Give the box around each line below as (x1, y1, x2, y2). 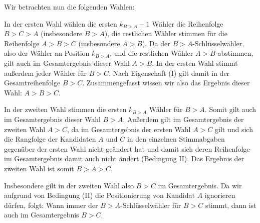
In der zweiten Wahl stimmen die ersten (4, 104, 127, 115)
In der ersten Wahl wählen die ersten (4, 18, 117, 29)
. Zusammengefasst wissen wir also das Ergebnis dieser (82, 77, 250, 88)
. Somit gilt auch (204, 104, 256, 115)
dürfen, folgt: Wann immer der (4, 199, 98, 210)
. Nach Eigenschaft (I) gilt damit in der (109, 67, 230, 78)
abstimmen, (217, 48, 253, 58)
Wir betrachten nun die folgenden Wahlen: (4, 2, 135, 12)
